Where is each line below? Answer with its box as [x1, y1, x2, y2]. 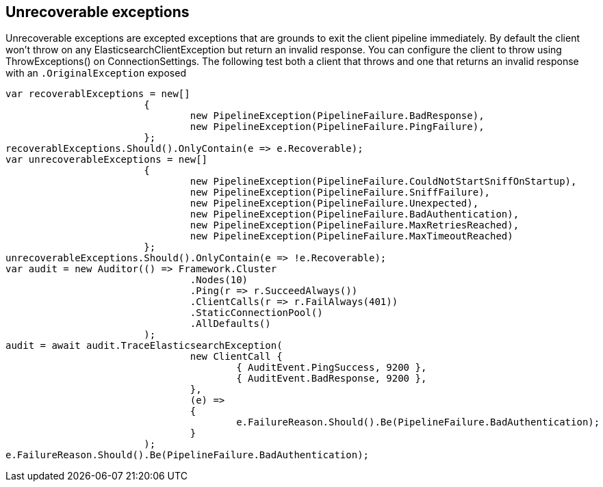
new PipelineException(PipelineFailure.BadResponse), [190, 110, 485, 122]
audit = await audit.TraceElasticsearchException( [5, 340, 283, 352]
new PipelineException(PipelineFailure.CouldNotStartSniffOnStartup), [190, 176, 577, 187]
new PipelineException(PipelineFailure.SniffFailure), [190, 187, 491, 198]
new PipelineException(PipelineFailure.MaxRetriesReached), [190, 220, 519, 231]
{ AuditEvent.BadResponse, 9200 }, [236, 373, 427, 384]
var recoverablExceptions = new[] [5, 88, 190, 100]
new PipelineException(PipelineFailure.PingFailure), [190, 121, 485, 133]
